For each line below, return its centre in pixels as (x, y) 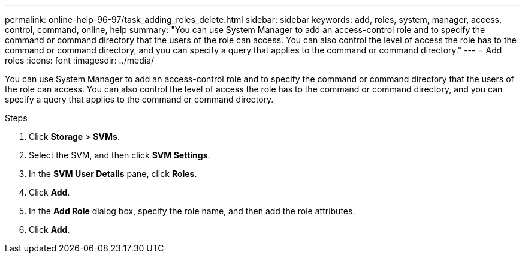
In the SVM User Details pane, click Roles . (113, 174)
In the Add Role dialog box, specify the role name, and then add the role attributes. (192, 211)
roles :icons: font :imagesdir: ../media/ (80, 60)
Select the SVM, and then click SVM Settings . (120, 155)
